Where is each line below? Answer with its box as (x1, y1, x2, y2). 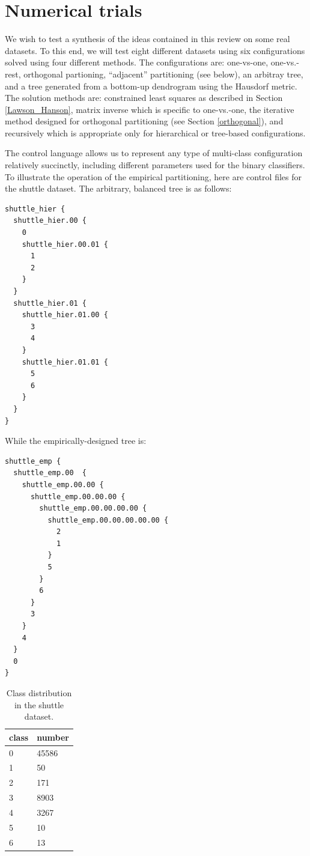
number (37, 730, 69, 743)
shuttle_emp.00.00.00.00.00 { (47, 515, 169, 524)
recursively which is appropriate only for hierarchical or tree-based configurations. (5, 126, 306, 139)
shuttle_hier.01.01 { (22, 357, 108, 366)
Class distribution (6, 687, 72, 699)
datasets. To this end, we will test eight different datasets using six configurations (5, 44, 305, 56)
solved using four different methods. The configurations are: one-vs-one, (5, 56, 269, 68)
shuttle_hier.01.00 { (22, 311, 108, 320)
